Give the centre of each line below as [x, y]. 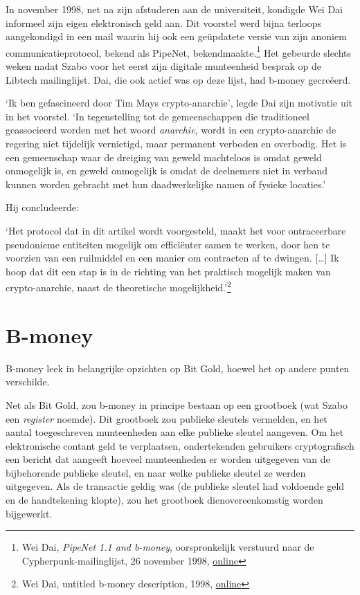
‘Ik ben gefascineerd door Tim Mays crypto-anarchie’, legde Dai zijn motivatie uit [179, 103]
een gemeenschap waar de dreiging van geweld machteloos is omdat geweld [164, 157]
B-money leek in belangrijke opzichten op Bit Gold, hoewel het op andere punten [178, 368]
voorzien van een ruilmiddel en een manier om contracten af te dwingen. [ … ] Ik [172, 258]
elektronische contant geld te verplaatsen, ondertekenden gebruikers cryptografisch [180, 445]
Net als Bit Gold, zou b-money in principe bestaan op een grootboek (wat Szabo [177, 404]
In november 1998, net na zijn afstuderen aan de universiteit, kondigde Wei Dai [174, 9]
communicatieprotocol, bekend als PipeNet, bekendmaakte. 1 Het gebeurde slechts [179, 51]
